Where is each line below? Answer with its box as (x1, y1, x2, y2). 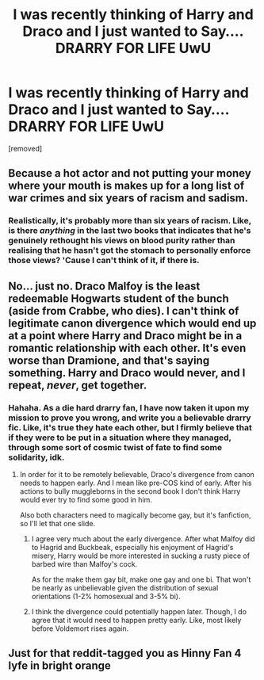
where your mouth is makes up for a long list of (8, 179, 245, 193)
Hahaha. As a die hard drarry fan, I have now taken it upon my (8, 402, 250, 413)
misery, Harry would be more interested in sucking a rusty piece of (31, 551, 251, 560)
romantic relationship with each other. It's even (8, 341, 247, 354)
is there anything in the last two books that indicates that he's (8, 225, 251, 236)
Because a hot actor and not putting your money (8, 166, 251, 180)
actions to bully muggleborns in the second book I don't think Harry (19, 486, 241, 496)
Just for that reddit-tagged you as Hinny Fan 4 (8, 647, 242, 660)
